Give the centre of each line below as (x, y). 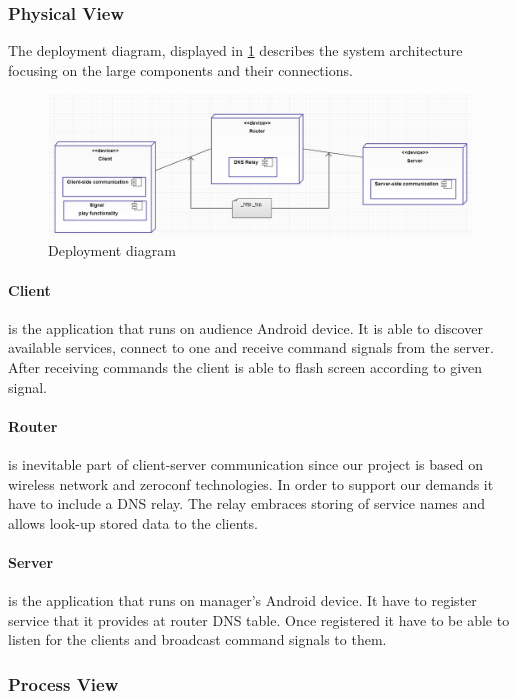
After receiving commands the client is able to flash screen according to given (245, 367)
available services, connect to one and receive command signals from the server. (251, 347)
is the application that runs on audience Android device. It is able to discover (245, 327)
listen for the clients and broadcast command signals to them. (197, 639)
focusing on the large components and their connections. (180, 69)
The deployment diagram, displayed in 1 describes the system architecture (235, 50)
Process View (63, 683)
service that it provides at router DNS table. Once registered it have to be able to (259, 619)
